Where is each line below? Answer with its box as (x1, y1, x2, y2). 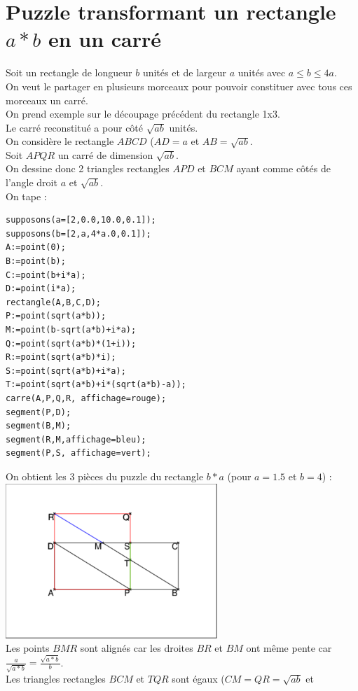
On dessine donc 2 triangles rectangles (6, 161, 170, 176)
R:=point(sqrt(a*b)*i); (6, 352, 116, 363)
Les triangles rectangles (6, 671, 106, 686)
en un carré (48, 25, 162, 53)
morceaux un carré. (6, 92, 88, 107)
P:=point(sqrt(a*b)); (6, 311, 106, 321)
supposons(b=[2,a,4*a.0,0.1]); (6, 228, 151, 239)
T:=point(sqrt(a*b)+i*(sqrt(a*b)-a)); (6, 379, 186, 390)
